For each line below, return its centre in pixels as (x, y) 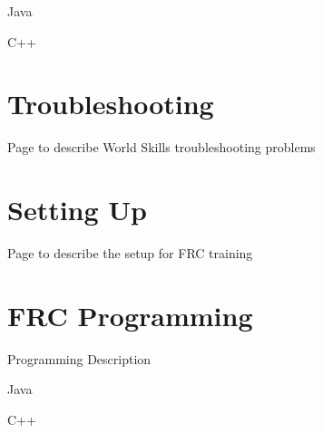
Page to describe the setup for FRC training (130, 253)
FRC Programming (130, 315)
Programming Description (79, 358)
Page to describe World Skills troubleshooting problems (161, 147)
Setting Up (78, 210)
